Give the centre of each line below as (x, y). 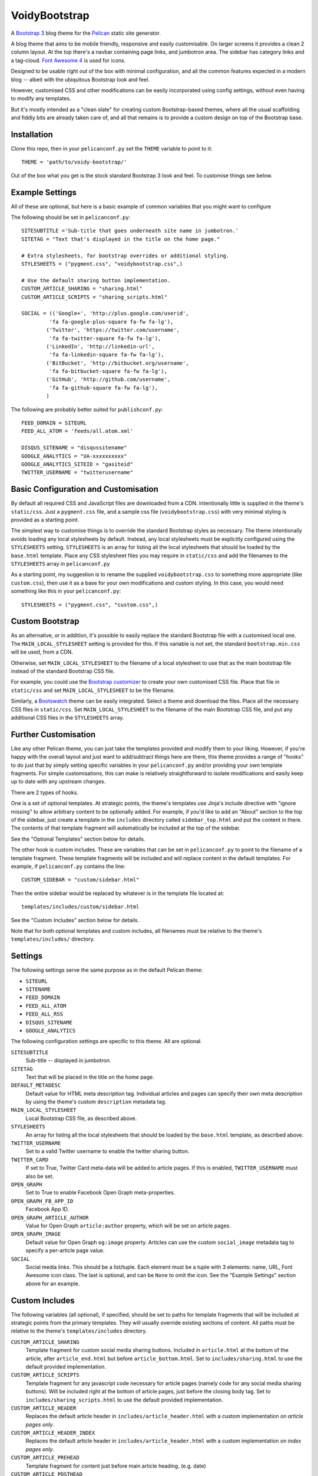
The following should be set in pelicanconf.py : (71, 217)
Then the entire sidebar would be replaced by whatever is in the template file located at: (117, 893)
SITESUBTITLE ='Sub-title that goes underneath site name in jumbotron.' (130, 231)
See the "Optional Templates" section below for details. (78, 839)
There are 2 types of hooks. (45, 792)
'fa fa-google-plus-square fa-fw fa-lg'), (111, 321)
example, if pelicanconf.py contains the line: (68, 866)
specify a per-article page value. (65, 1250)
